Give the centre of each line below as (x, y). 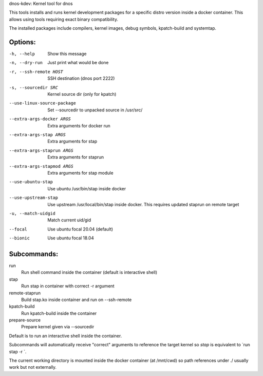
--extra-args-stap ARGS (37, 134)
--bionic (19, 238)
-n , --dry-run (26, 63)
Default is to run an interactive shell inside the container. (65, 336)
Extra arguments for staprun (76, 157)
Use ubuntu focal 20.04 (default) (80, 229)
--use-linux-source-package (43, 103)
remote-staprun (25, 293)
